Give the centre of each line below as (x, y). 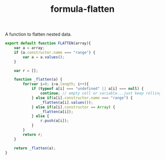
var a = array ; (29, 48)
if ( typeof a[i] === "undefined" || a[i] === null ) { (87, 89)
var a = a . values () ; (44, 57)
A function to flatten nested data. (39, 34)
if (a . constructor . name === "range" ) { (55, 52)
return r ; (33, 134)
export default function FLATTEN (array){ (48, 43)
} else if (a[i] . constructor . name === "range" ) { (82, 98)
